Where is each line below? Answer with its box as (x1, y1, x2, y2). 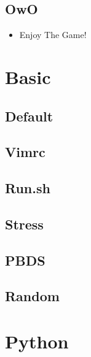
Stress (5, 214, 44, 233)
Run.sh (5, 178, 50, 198)
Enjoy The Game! (19, 28, 87, 41)
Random (5, 286, 60, 305)
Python (5, 329, 69, 354)
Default (5, 106, 53, 125)
